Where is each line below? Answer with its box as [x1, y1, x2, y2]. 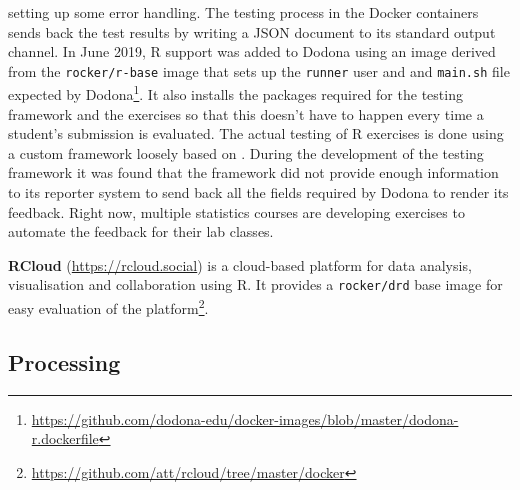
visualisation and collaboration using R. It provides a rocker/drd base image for [8, 274, 503, 295]
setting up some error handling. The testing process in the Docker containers [8, 2, 479, 22]
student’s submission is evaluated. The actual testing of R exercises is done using [8, 123, 504, 144]
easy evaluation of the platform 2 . [8, 295, 209, 318]
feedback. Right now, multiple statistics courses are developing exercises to [8, 201, 465, 222]
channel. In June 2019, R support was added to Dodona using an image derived [8, 41, 496, 62]
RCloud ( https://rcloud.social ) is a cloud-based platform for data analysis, [8, 254, 472, 275]
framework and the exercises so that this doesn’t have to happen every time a [8, 103, 484, 124]
